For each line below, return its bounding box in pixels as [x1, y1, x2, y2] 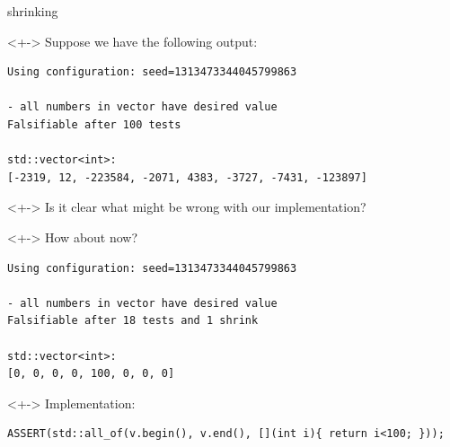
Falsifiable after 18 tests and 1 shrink [7, 314, 259, 328]
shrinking [7, 2, 58, 20]
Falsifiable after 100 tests [7, 118, 181, 131]
